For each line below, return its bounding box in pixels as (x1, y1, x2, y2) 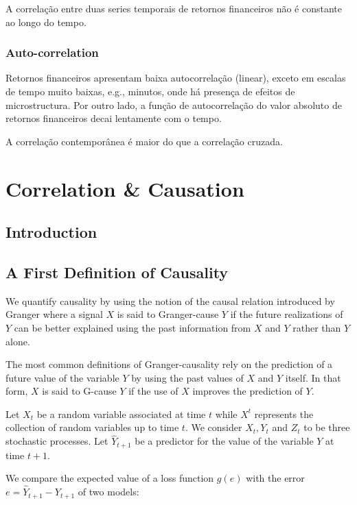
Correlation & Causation (5, 174, 244, 202)
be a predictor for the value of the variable (135, 434, 314, 448)
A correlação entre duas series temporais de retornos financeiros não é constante (5, 1, 343, 15)
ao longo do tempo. (5, 14, 87, 29)
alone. (5, 334, 30, 348)
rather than (292, 320, 341, 334)
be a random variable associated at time (36, 406, 206, 421)
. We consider (185, 420, 242, 434)
